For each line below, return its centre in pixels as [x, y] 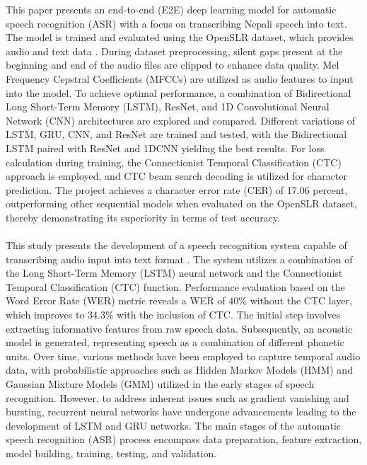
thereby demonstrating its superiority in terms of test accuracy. [143, 217]
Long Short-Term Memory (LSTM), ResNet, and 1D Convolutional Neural [168, 107]
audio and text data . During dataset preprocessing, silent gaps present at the [174, 51]
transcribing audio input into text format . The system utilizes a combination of [179, 259]
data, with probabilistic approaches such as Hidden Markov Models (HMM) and [179, 370]
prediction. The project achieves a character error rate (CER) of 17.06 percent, [177, 189]
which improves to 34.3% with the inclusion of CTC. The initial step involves [173, 315]
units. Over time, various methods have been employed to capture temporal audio [183, 356]
